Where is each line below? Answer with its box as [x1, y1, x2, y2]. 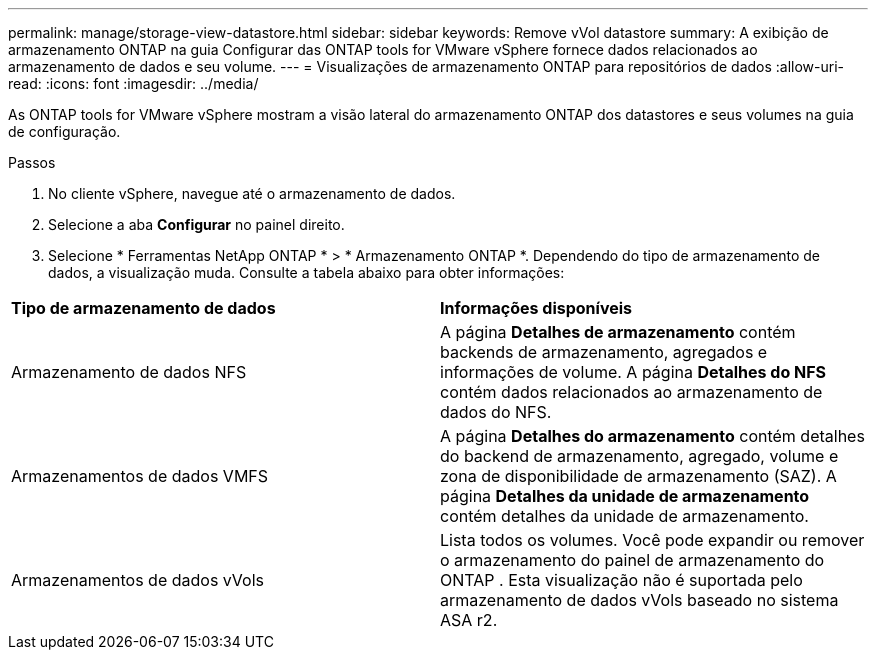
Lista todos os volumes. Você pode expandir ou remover [440, 530, 865, 550]
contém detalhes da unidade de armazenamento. [440, 506, 809, 526]
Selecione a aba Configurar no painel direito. [48, 216, 345, 233]
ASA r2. [440, 610, 498, 630]
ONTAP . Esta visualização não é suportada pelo [440, 570, 803, 590]
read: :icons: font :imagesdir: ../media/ [8, 75, 259, 92]
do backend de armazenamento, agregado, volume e [440, 446, 839, 466]
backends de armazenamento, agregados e [440, 342, 768, 362]
